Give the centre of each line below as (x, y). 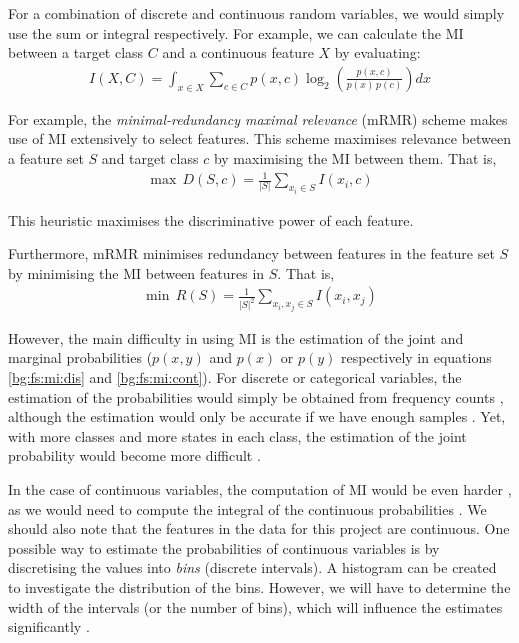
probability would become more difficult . (134, 455)
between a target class (76, 52)
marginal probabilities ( (80, 357)
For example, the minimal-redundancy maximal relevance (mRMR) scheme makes (258, 118)
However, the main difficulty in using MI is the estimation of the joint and (236, 337)
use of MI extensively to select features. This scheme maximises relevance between (260, 138)
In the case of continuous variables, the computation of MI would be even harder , (260, 488)
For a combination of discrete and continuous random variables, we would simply (256, 13)
